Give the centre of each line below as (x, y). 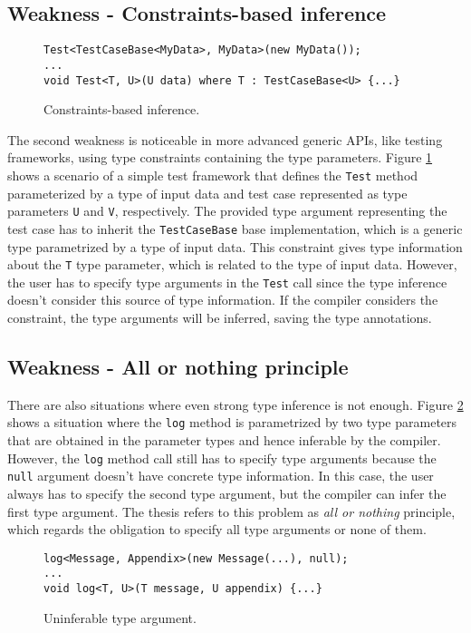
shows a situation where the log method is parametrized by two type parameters (232, 422)
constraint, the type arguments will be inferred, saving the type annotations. (220, 318)
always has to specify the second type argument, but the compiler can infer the (227, 493)
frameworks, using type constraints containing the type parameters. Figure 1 (220, 157)
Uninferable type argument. (120, 617)
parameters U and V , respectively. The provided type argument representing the (227, 211)
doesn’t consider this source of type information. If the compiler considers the (223, 300)
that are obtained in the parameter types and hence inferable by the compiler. (224, 440)
